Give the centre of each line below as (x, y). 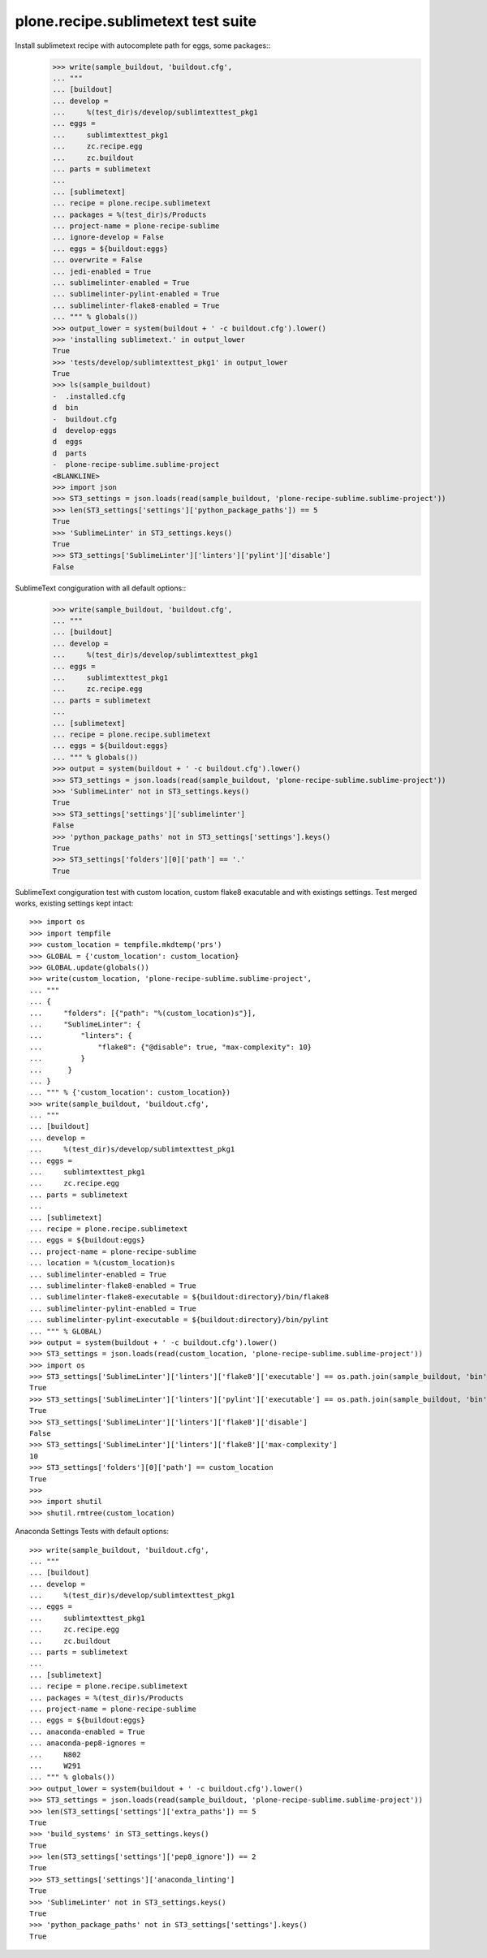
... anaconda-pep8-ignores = (87, 1743)
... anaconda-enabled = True (87, 1731)
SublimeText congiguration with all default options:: (101, 588)
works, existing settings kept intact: (74, 903)
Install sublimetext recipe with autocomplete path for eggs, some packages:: (143, 45)
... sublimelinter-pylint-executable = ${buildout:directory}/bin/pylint (179, 1320)
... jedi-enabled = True (102, 271)
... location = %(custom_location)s (102, 1263)
